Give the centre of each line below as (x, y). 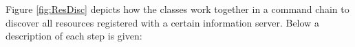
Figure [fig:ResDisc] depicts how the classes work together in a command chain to (177, 9)
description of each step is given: (74, 36)
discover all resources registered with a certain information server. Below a (162, 22)
